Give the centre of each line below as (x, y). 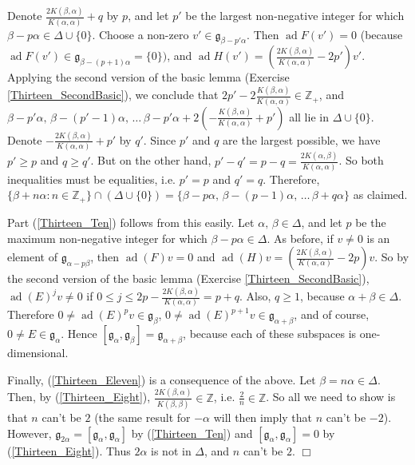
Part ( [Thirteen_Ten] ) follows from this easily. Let (131, 222)
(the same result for (142, 417)
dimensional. (38, 353)
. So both (361, 160)
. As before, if (300, 238)
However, (30, 433)
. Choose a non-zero (140, 34)
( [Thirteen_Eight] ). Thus (69, 450)
